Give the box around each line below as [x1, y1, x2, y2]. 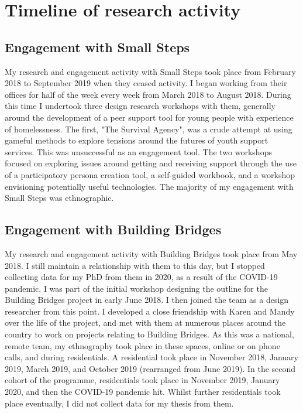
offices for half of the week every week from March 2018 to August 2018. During [5, 88, 291, 100]
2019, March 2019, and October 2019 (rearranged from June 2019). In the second [5, 362, 296, 374]
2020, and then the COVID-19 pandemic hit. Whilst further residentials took [5, 385, 281, 398]
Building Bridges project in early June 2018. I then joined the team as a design [5, 293, 289, 306]
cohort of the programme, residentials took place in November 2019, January [5, 374, 280, 386]
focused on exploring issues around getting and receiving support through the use [5, 157, 297, 169]
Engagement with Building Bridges [5, 220, 222, 238]
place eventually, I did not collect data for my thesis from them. [5, 397, 234, 409]
